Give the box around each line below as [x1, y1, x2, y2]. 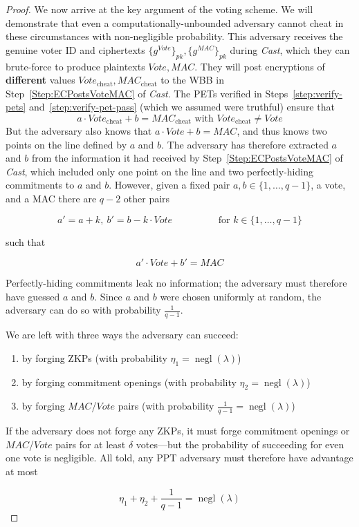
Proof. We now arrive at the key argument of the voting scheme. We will [6, 2, 313, 16]
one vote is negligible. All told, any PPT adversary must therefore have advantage [6, 450, 353, 465]
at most [6, 463, 38, 478]
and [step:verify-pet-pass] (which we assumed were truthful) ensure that [28, 99, 335, 114]
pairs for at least [55, 437, 126, 451]
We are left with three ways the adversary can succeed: [6, 327, 239, 342]
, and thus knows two [237, 123, 327, 137]
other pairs [123, 191, 170, 205]
